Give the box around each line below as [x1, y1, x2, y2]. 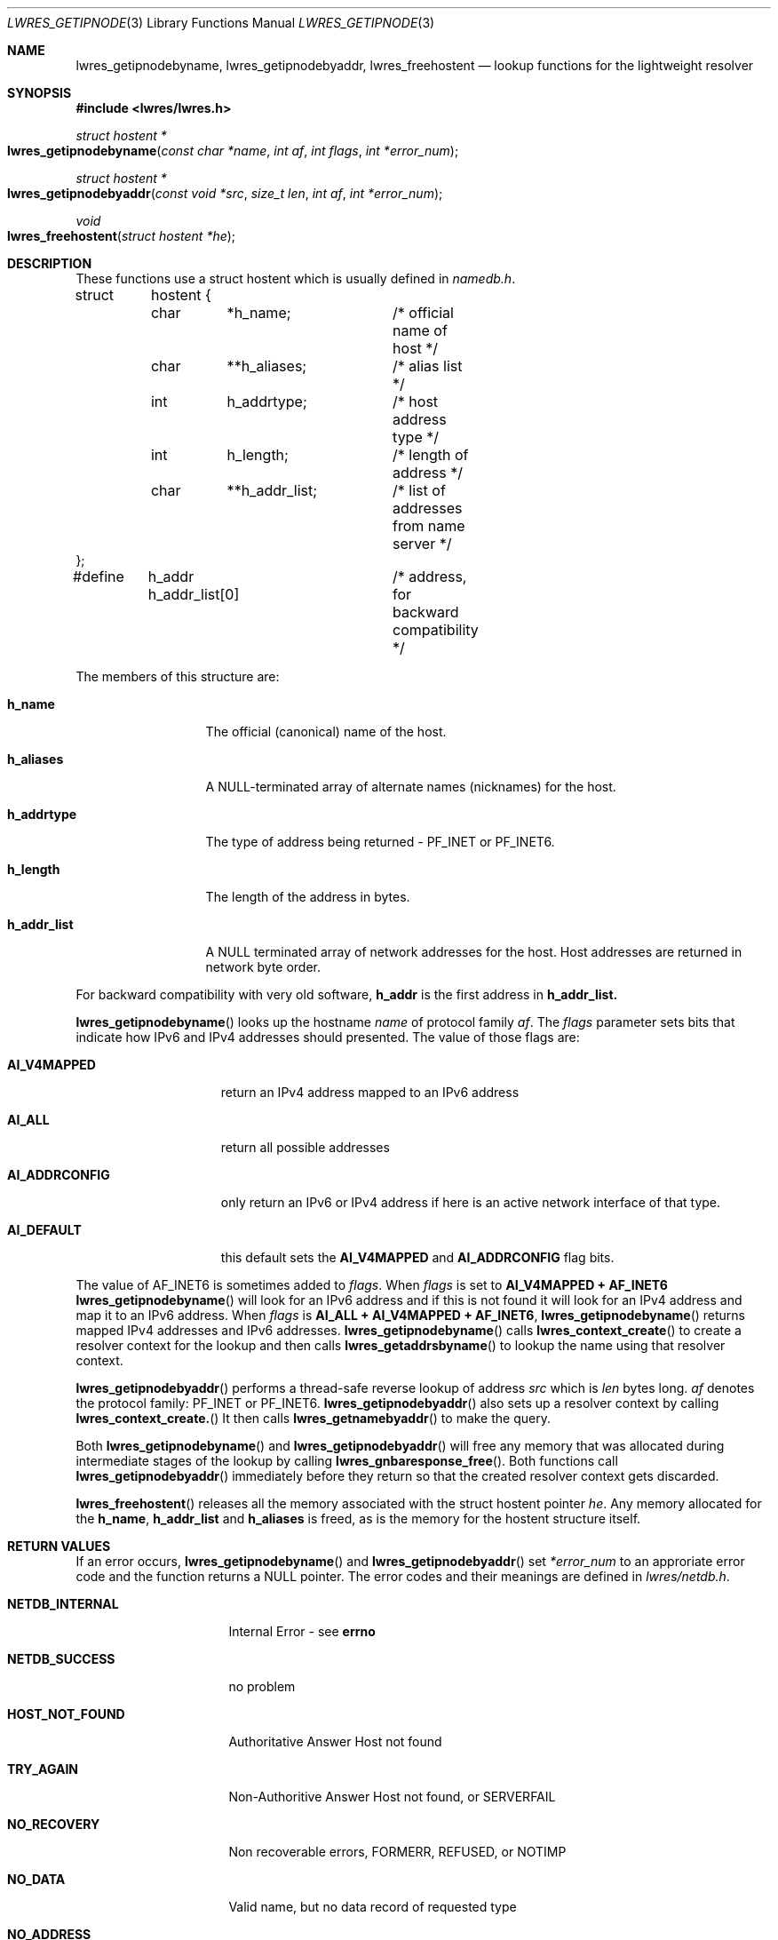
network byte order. [205, 959, 322, 974]
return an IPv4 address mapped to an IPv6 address [220, 1085, 520, 1100]
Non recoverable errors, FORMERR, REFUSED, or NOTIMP [228, 1844, 567, 1859]
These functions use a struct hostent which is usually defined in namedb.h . [75, 271, 516, 286]
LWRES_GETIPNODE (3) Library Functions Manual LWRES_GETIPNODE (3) [7, 15, 435, 30]
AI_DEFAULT [7, 1222, 82, 1237]
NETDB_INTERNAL [7, 1596, 119, 1611]
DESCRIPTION [7, 256, 92, 271]
